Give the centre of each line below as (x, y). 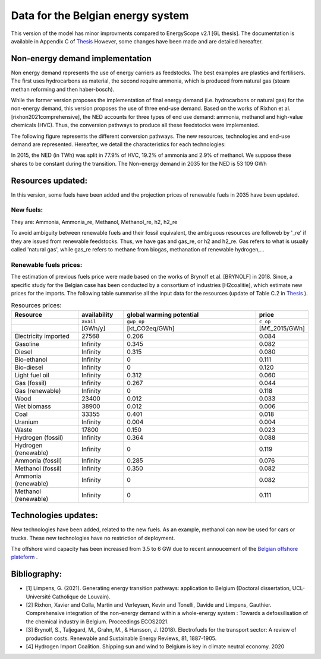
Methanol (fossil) (38, 468)
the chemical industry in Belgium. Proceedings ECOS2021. (97, 622)
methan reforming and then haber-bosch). (63, 89)
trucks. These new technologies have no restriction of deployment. (93, 538)
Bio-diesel (29, 367)
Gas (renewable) (38, 390)
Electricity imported (42, 336)
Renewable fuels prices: (47, 264)
